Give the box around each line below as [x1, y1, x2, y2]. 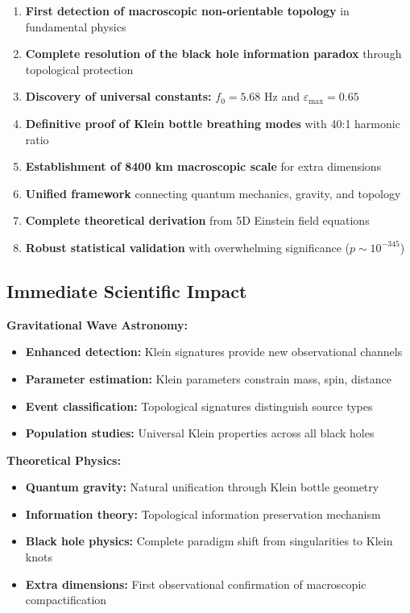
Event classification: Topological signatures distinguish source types [25, 397, 373, 414]
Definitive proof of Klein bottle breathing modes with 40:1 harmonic [25, 114, 400, 131]
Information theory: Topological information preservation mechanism [25, 505, 381, 522]
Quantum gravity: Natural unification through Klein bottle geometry [25, 478, 379, 495]
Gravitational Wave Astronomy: [6, 316, 188, 333]
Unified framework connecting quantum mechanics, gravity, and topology [25, 184, 401, 201]
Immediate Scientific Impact [6, 278, 247, 303]
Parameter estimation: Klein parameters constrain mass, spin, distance [25, 370, 391, 387]
